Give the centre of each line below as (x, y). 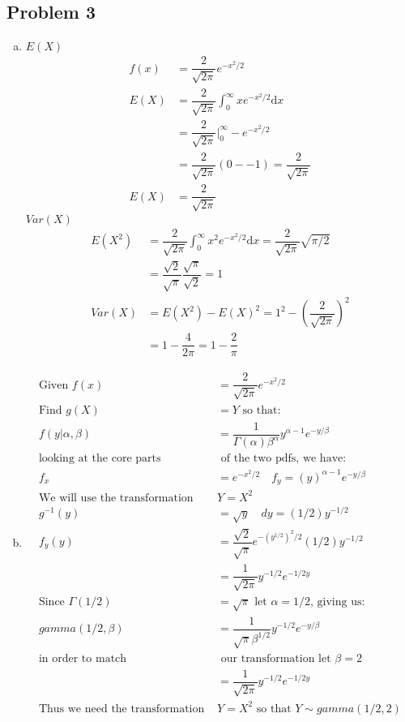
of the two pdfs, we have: (283, 459)
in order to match (83, 658)
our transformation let (276, 658)
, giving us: (338, 602)
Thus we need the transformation (122, 709)
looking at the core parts (100, 459)
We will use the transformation (116, 498)
